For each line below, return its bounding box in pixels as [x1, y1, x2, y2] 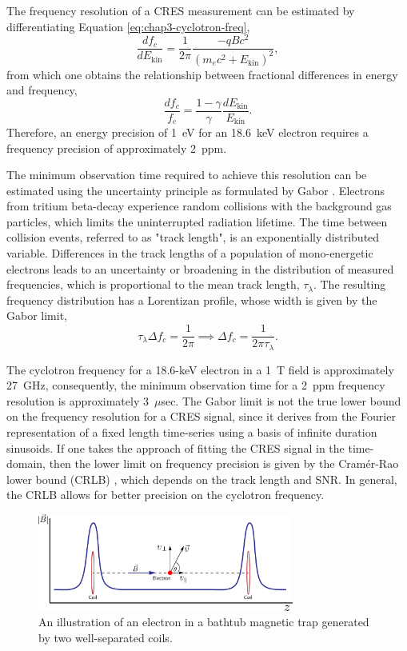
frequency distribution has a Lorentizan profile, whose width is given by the [6, 291, 377, 308]
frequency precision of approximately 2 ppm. [6, 139, 227, 156]
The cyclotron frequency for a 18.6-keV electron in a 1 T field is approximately [6, 361, 394, 377]
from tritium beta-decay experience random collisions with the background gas [6, 198, 392, 214]
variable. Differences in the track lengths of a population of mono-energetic [6, 245, 373, 262]
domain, [6, 455, 46, 472]
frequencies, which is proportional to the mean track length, [6, 276, 300, 293]
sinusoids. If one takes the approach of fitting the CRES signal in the [6, 439, 345, 456]
